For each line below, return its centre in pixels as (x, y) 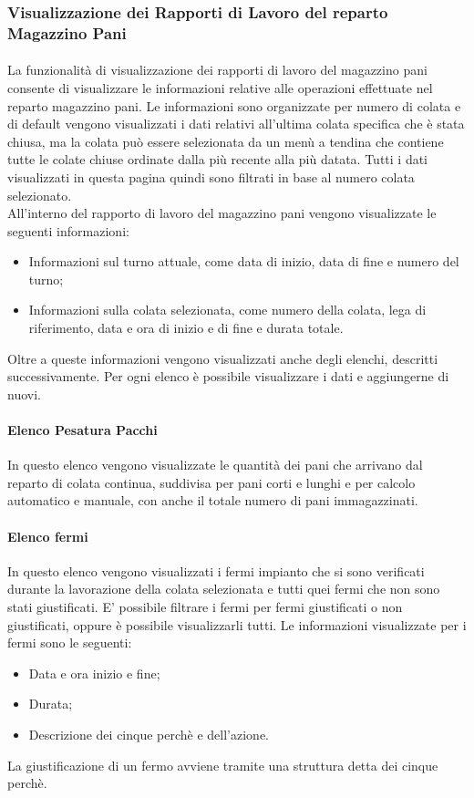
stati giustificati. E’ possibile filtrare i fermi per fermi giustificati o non (205, 607)
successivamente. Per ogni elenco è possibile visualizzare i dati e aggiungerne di (228, 376)
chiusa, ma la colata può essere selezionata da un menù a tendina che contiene (226, 141)
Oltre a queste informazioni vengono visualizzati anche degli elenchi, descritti (223, 358)
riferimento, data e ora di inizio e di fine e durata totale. (186, 328)
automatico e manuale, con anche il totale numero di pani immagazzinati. (213, 500)
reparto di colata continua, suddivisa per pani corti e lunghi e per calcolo (211, 482)
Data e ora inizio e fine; (94, 673)
